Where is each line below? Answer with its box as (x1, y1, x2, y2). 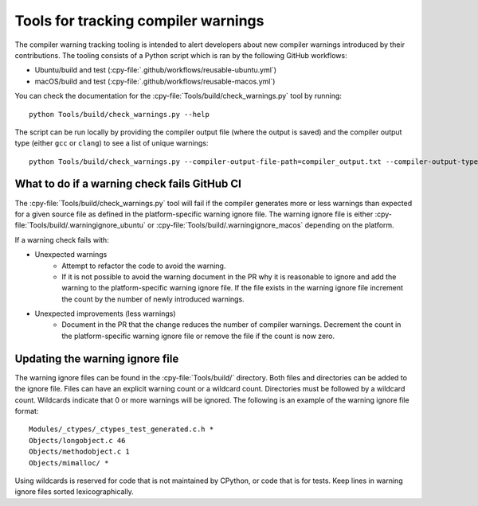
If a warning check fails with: (14, 235, 109, 244)
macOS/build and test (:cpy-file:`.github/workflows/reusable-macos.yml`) (34, 76, 276, 86)
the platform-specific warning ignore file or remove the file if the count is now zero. (61, 331, 335, 341)
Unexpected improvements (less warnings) (34, 309, 176, 318)
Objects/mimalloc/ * (29, 458, 109, 467)
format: (14, 406, 39, 415)
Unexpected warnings (34, 250, 108, 259)
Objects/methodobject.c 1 (29, 447, 131, 457)
